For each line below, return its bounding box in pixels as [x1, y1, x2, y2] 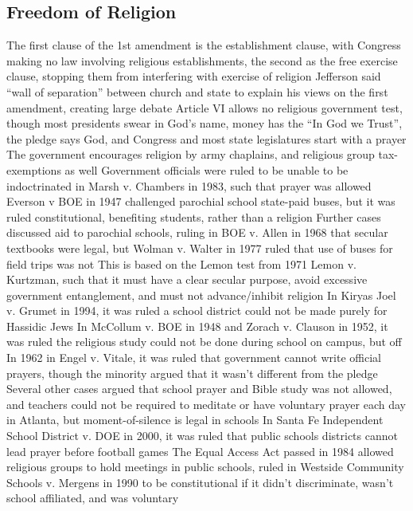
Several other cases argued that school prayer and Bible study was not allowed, [6, 380, 392, 397]
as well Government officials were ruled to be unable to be [64, 161, 349, 178]
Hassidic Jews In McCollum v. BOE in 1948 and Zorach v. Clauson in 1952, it [6, 317, 388, 334]
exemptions [6, 161, 61, 178]
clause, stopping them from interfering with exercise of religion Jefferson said [6, 68, 381, 85]
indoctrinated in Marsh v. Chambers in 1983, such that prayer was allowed [6, 177, 372, 194]
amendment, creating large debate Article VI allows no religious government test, [6, 99, 403, 116]
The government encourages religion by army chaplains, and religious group [6, 146, 375, 163]
